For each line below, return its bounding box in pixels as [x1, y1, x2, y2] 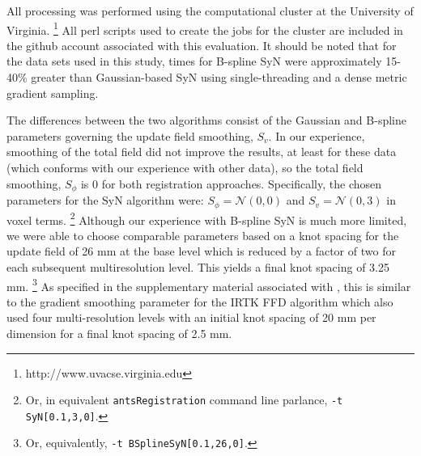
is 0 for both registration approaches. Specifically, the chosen [80, 175, 382, 192]
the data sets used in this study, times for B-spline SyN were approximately [6, 53, 382, 70]
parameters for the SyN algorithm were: [6, 192, 204, 209]
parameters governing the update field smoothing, [6, 127, 253, 144]
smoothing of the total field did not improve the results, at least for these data [6, 143, 397, 160]
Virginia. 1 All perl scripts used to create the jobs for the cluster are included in [6, 19, 403, 38]
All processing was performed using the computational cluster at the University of [6, 2, 414, 19]
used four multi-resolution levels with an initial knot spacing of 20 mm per [6, 309, 376, 326]
